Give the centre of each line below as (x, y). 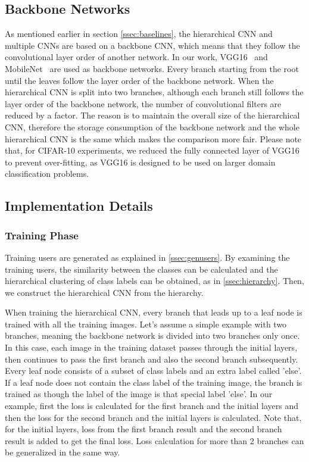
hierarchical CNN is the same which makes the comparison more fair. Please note (153, 138)
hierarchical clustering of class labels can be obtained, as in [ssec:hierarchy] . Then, (154, 281)
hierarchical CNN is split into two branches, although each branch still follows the (154, 92)
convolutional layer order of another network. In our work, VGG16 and (136, 57)
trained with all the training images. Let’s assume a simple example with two (146, 324)
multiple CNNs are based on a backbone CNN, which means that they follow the (152, 45)
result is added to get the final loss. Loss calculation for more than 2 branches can (154, 440)
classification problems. (47, 174)
